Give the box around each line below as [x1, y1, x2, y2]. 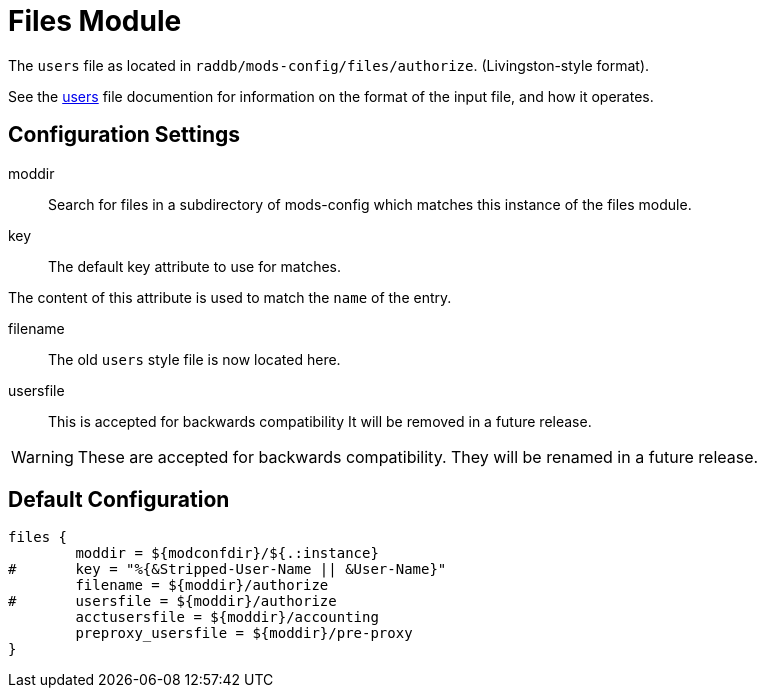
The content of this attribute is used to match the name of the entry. [8, 288, 452, 306]
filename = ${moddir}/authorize [75, 577, 329, 594]
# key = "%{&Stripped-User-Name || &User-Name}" [8, 561, 447, 578]
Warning [11, 446, 74, 467]
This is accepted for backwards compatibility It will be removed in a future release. [48, 412, 592, 430]
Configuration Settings [8, 122, 241, 148]
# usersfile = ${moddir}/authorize [8, 593, 337, 610]
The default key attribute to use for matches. [48, 257, 341, 275]
